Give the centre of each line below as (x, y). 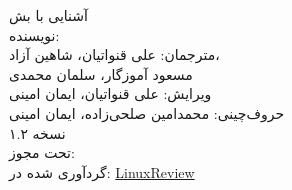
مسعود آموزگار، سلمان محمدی (101, 73)
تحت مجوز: (42, 152)
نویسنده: (34, 34)
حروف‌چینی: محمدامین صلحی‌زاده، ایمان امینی (147, 112)
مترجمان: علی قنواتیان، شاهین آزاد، (114, 54)
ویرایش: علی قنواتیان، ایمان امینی (110, 93)
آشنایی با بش (48, 15)
